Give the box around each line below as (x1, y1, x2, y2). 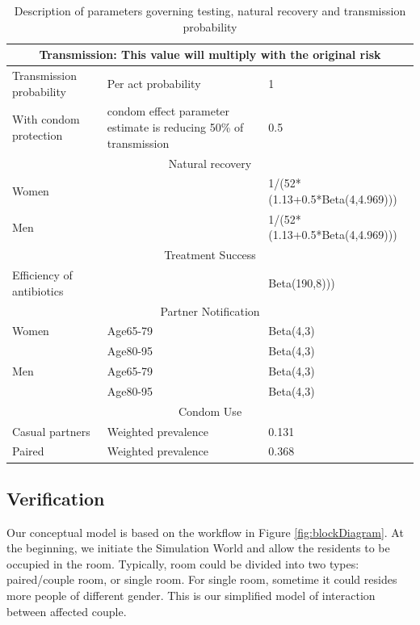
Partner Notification (160, 302, 260, 319)
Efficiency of (12, 266, 73, 283)
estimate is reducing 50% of (107, 119, 244, 136)
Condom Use (178, 402, 242, 419)
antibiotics (12, 282, 64, 299)
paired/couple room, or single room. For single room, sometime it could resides (6, 571, 397, 588)
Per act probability (107, 74, 201, 91)
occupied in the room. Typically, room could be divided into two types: (6, 555, 359, 572)
